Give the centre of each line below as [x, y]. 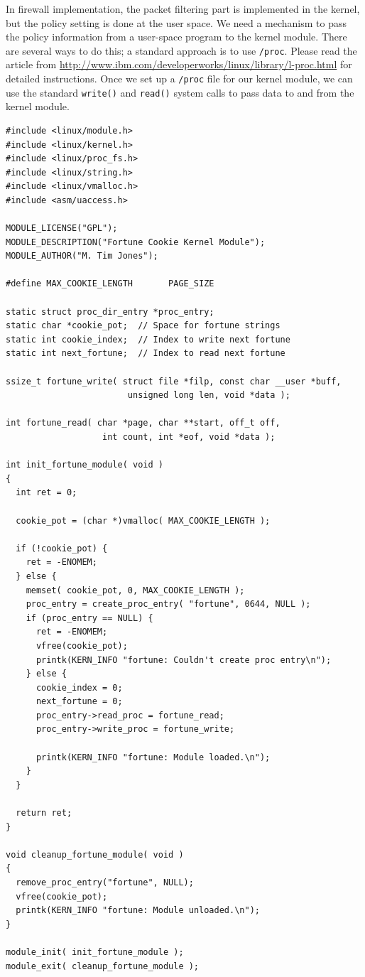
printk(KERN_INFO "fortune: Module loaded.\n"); [153, 757]
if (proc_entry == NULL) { [89, 618]
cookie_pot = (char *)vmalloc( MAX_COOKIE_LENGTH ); [143, 520]
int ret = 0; [47, 493]
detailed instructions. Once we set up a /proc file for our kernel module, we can [179, 79]
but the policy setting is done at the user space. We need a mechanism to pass [176, 22]
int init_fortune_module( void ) [85, 465]
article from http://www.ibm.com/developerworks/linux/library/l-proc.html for [179, 64]
